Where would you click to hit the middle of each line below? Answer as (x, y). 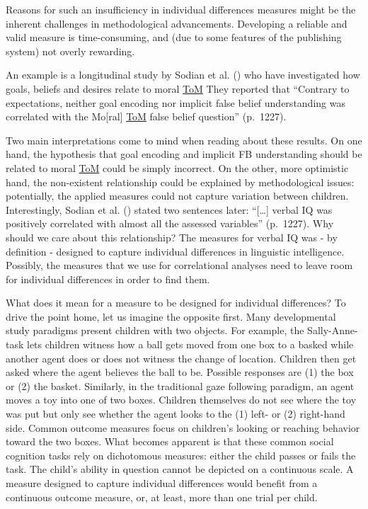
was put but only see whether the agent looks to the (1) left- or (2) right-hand (176, 414)
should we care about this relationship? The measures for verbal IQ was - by (172, 237)
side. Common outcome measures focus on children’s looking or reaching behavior (183, 427)
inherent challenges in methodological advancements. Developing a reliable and (177, 23)
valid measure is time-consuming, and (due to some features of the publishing (174, 37)
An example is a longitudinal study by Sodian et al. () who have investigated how (183, 75)
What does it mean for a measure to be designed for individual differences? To (176, 303)
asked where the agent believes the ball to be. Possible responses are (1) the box (180, 372)
